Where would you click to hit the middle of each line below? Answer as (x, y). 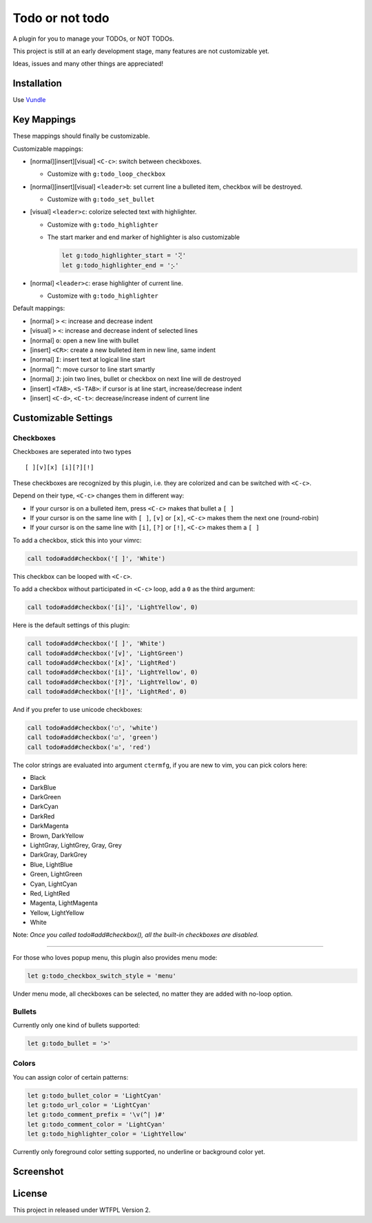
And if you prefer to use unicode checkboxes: (77, 710)
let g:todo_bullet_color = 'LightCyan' (94, 1095)
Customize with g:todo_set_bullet (101, 199)
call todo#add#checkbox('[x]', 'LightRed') (102, 662)
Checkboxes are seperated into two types (72, 452)
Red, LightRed (50, 893)
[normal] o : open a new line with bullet (84, 340)
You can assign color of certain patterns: (71, 1077)
